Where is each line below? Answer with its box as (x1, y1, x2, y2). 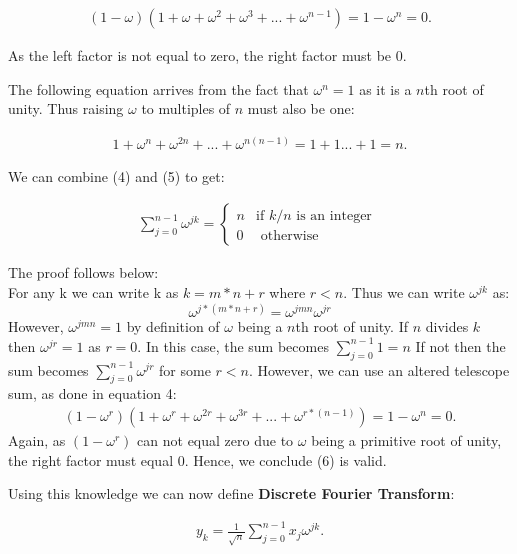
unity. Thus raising (8, 98, 124, 119)
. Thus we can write (343, 282, 465, 303)
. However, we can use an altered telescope (248, 359, 510, 380)
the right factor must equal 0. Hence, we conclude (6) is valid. (8, 449, 387, 470)
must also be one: (247, 98, 355, 119)
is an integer (296, 209, 372, 224)
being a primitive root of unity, (311, 429, 502, 450)
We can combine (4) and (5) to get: (8, 165, 225, 186)
